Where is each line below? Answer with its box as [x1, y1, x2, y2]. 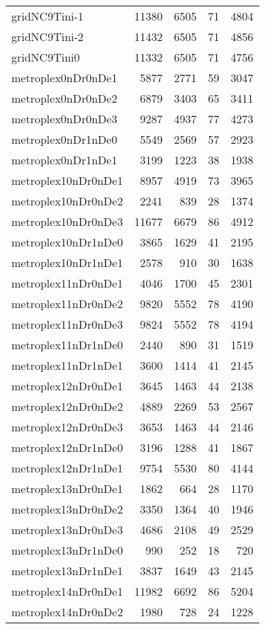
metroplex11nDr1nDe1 [11, 357, 123, 373]
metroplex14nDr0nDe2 [11, 603, 123, 620]
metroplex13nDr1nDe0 [11, 542, 123, 558]
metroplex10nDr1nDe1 [11, 254, 123, 271]
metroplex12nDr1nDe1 [11, 460, 123, 476]
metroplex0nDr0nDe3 [11, 110, 118, 127]
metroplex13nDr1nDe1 [11, 562, 123, 579]
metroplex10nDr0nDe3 [11, 213, 123, 229]
